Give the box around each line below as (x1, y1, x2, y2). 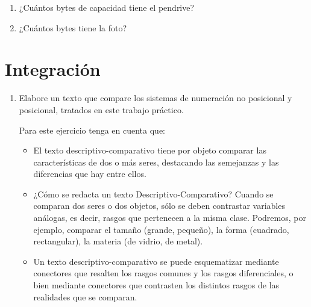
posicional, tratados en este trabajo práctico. (19, 103, 184, 116)
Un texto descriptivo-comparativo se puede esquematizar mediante (33, 255, 279, 267)
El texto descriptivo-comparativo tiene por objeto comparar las (33, 144, 266, 157)
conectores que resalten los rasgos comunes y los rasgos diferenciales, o (33, 267, 294, 279)
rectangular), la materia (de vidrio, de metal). (33, 235, 203, 247)
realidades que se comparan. (33, 290, 137, 303)
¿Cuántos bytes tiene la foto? (19, 21, 127, 34)
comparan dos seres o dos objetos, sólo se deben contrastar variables (33, 199, 285, 212)
